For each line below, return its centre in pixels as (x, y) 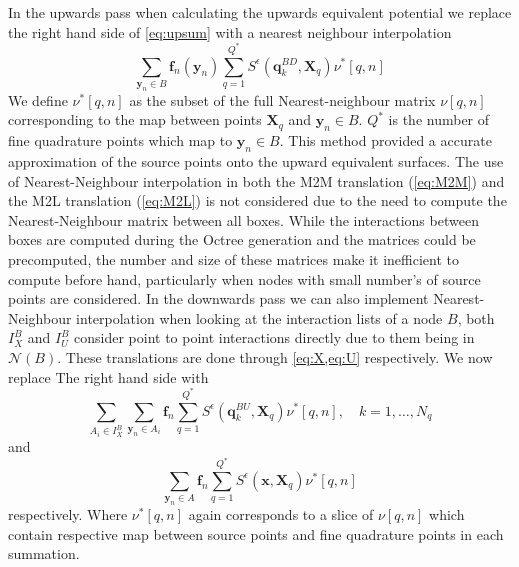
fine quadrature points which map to (120, 140)
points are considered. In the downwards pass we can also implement (218, 298)
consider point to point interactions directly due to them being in (274, 337)
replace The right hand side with (108, 376)
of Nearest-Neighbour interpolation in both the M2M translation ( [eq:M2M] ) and (256, 180)
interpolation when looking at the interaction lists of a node (259, 317)
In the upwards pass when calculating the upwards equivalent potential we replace (260, 12)
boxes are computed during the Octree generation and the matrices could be (242, 239)
